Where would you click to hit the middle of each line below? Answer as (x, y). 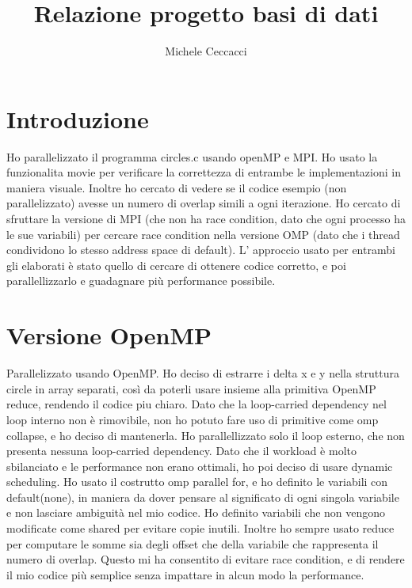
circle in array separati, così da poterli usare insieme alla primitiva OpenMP (191, 388)
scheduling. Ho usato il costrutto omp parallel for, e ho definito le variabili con (197, 482)
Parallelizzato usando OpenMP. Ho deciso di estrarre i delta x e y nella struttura (203, 373)
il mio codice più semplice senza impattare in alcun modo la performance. (185, 574)
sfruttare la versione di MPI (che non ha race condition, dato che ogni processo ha (206, 219)
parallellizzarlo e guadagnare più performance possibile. (141, 281)
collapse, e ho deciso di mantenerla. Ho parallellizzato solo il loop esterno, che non (206, 435)
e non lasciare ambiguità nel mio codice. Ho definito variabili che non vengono (196, 512)
